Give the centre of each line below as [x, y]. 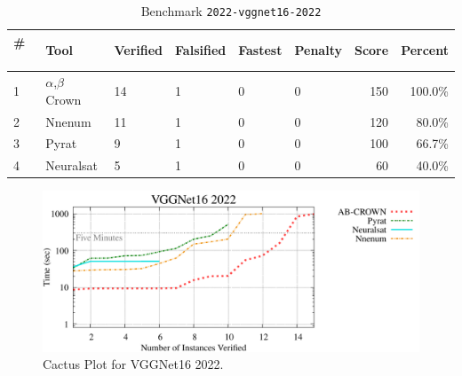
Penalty [318, 50]
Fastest [260, 50]
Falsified [201, 50]
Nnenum [68, 121]
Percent [425, 50]
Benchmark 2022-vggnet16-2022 [231, 11]
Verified [139, 50]
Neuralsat [72, 165]
